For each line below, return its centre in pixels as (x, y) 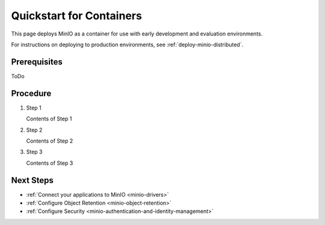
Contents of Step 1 (49, 119)
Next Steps (32, 180)
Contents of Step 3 (50, 163)
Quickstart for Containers (77, 16)
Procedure (31, 93)
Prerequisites (37, 62)
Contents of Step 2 (50, 141)
